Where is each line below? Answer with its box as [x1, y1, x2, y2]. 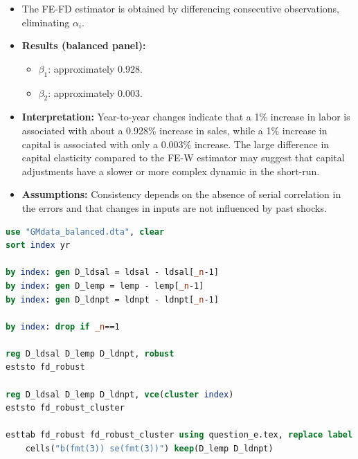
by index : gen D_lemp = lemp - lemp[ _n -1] [6, 280, 204, 291]
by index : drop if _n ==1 [6, 321, 120, 332]
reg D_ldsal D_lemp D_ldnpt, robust [6, 348, 174, 359]
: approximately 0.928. [48, 61, 143, 75]
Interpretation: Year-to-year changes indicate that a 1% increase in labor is [21, 109, 350, 124]
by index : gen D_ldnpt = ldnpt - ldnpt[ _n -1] [6, 294, 219, 305]
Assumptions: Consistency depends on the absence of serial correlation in [21, 187, 341, 201]
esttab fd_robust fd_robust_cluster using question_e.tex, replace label [6, 430, 353, 440]
